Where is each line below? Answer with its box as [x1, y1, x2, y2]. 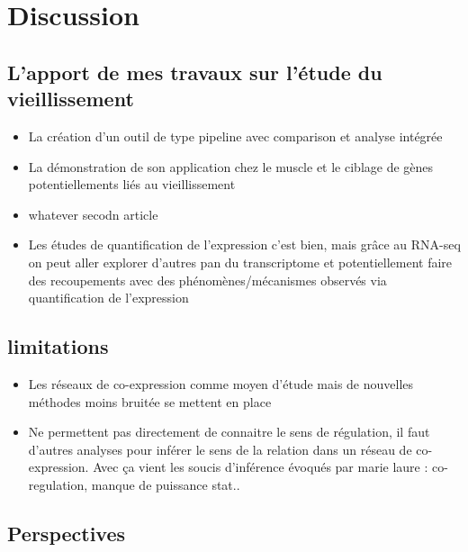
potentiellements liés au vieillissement [28, 175, 236, 194]
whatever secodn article [28, 204, 158, 223]
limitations [7, 332, 109, 360]
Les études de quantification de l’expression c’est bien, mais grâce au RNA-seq [28, 235, 461, 254]
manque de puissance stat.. [91, 475, 240, 493]
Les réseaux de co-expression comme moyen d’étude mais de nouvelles [28, 374, 414, 393]
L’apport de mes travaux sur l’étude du [7, 58, 382, 86]
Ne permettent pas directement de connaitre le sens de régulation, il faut [28, 422, 430, 441]
